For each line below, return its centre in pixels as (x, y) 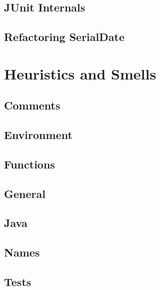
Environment (38, 135)
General (25, 193)
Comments (32, 105)
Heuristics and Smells (80, 73)
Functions (29, 164)
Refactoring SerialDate (64, 37)
